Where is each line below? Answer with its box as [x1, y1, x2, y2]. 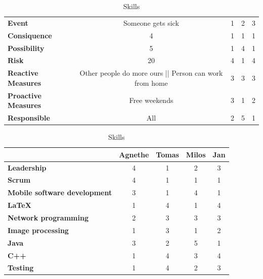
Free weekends [129, 95, 173, 105]
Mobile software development [8, 187, 112, 198]
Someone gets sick [123, 17, 179, 28]
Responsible [8, 113, 50, 123]
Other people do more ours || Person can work [79, 68, 223, 78]
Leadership [8, 162, 47, 173]
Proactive [8, 90, 41, 100]
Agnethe [119, 149, 149, 159]
